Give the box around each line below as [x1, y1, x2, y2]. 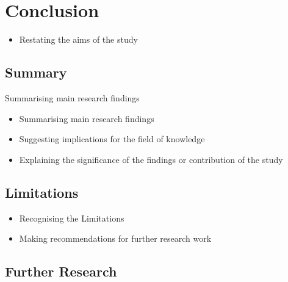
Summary [5, 63, 67, 82]
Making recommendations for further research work [19, 232, 212, 245]
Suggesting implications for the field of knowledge [19, 132, 205, 145]
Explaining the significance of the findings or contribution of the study [19, 153, 283, 165]
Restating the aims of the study [19, 33, 138, 46]
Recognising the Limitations [19, 211, 124, 224]
